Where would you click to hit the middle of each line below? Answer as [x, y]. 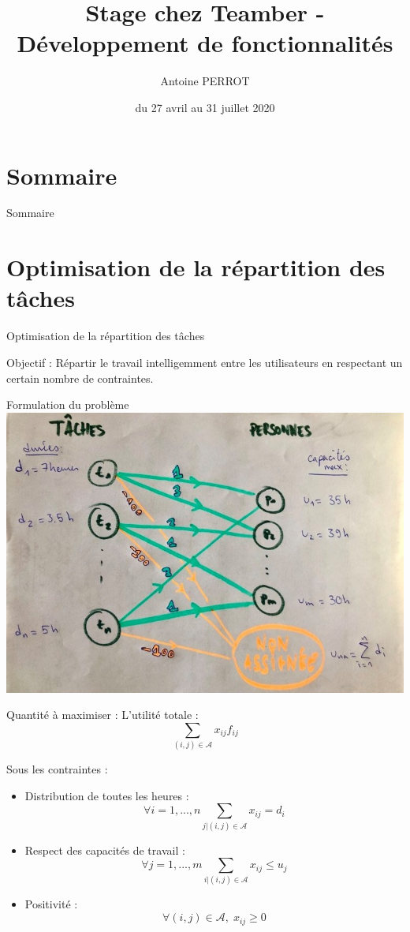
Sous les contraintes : [57, 769]
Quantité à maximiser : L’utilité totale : [102, 715]
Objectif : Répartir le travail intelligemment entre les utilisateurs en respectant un [205, 362]
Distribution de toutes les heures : [107, 795]
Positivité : [51, 904]
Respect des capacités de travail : [105, 850]
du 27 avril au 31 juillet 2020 [205, 107]
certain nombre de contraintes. [80, 378]
